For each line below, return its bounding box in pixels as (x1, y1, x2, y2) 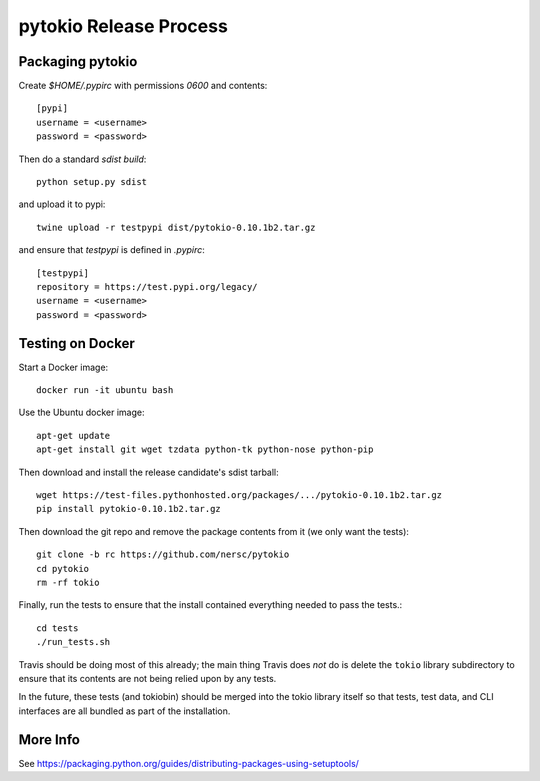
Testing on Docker (18, 335, 135, 352)
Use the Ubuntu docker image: (18, 406, 145, 419)
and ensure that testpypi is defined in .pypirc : (18, 244, 205, 256)
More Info (18, 731, 80, 748)
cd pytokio (36, 563, 90, 574)
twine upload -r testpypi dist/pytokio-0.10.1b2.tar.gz (36, 221, 316, 233)
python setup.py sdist (36, 176, 148, 188)
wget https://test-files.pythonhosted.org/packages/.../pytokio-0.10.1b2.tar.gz (36, 490, 443, 500)
